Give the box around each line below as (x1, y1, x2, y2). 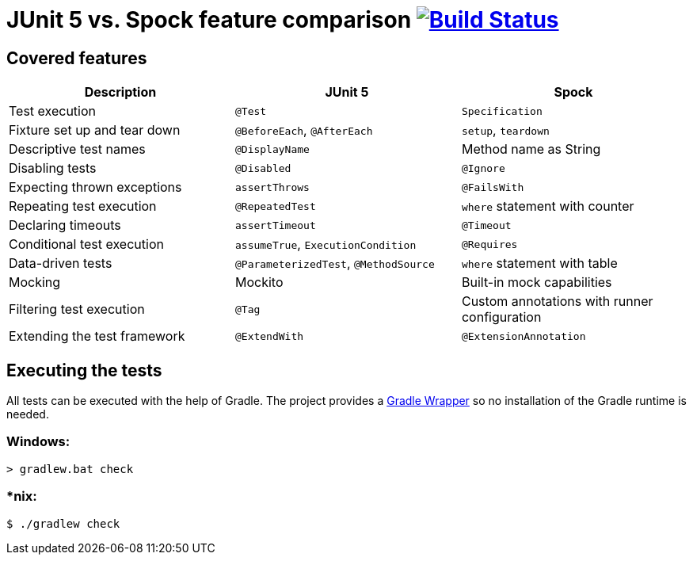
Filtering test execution (9, 301, 145, 318)
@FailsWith (461, 181, 524, 193)
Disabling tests (9, 160, 97, 177)
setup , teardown (461, 122, 550, 139)
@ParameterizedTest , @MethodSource (234, 255, 435, 272)
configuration (461, 309, 542, 326)
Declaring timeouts (9, 217, 121, 234)
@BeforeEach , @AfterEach (234, 122, 373, 139)
